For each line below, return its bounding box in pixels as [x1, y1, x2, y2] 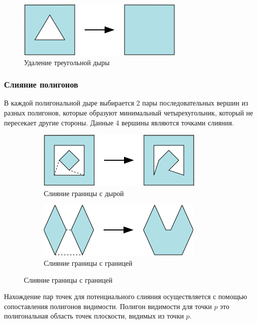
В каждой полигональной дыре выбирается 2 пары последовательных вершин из [4, 98, 249, 108]
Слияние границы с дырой [44, 188, 124, 198]
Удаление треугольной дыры [24, 57, 110, 67]
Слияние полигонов [4, 78, 78, 91]
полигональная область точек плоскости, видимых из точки [4, 311, 184, 321]
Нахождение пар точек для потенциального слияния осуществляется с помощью [4, 291, 248, 302]
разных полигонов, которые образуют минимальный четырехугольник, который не [4, 108, 254, 117]
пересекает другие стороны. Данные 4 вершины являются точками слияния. [4, 117, 234, 127]
